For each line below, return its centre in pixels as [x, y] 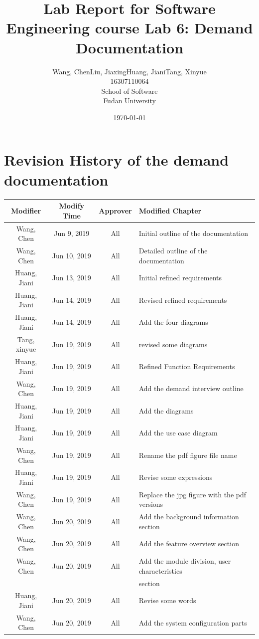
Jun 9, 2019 [72, 233]
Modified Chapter [170, 210]
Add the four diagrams [173, 322]
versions [151, 504]
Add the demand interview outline [191, 388]
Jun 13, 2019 [71, 278]
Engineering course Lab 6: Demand [129, 28]
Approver [115, 210]
